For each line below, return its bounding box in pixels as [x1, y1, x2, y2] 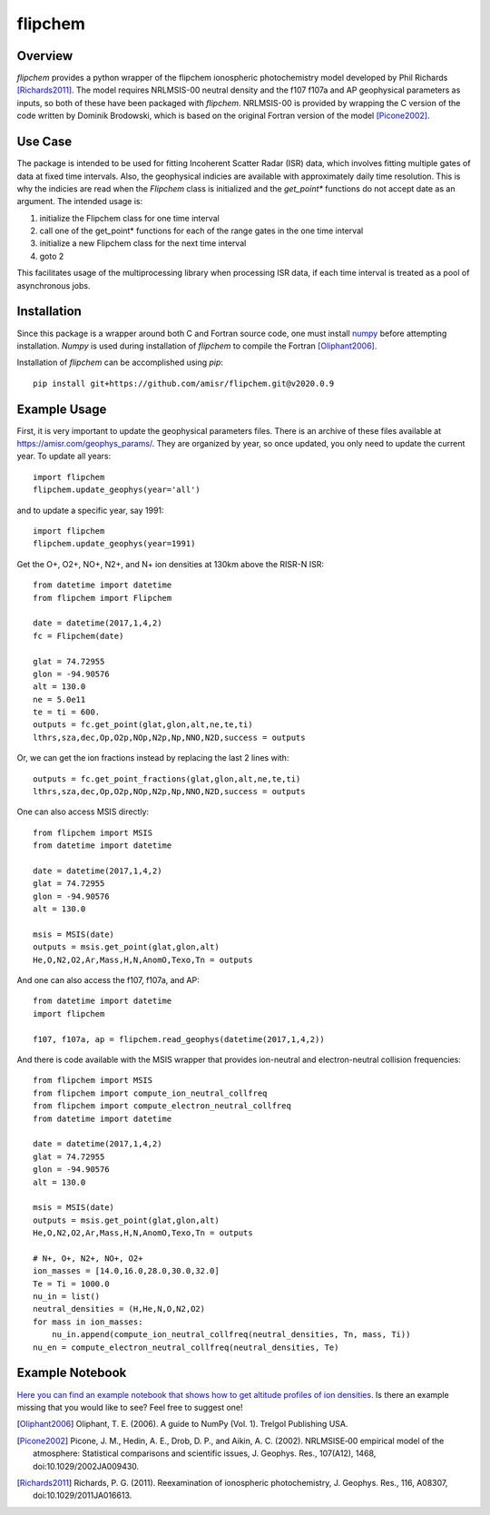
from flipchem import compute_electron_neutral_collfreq [33, 1101, 292, 1111]
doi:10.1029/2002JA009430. [33, 1461, 140, 1471]
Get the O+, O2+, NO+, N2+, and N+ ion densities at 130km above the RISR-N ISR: [16, 558, 325, 569]
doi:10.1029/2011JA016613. [33, 1490, 132, 1501]
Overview [16, 48, 73, 64]
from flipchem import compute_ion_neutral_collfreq [33, 1087, 268, 1098]
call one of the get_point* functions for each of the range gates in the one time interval [39, 225, 364, 236]
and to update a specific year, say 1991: [16, 505, 164, 516]
